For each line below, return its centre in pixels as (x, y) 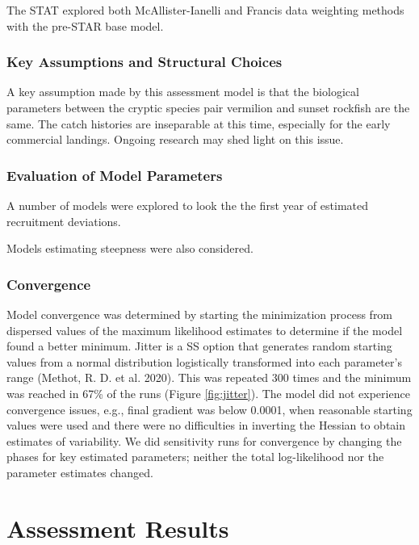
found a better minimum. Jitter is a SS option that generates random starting (199, 346)
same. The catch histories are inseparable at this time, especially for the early (199, 123)
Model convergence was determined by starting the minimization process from (200, 314)
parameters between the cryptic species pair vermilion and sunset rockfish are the (208, 107)
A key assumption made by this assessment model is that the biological (183, 92)
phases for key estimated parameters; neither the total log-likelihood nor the (195, 457)
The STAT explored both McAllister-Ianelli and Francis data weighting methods (205, 10)
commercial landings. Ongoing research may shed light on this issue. (175, 139)
